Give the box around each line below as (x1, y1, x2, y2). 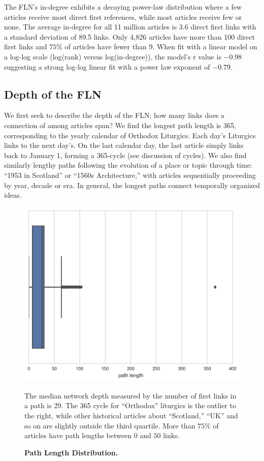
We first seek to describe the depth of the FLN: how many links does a (4, 110, 225, 120)
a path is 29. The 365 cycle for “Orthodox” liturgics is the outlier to (24, 400, 236, 411)
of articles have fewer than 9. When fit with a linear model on (64, 41, 257, 52)
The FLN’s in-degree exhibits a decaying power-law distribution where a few (4, 2, 242, 12)
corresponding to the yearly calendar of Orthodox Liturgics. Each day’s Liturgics (4, 130, 256, 140)
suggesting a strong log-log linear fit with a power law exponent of (4, 61, 210, 72)
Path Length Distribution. (24, 447, 118, 457)
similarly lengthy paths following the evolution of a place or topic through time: (4, 160, 252, 170)
